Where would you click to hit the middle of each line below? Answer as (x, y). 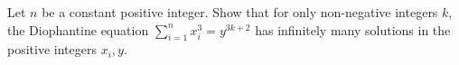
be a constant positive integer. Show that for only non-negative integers (240, 12)
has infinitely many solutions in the (353, 29)
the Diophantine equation (78, 29)
